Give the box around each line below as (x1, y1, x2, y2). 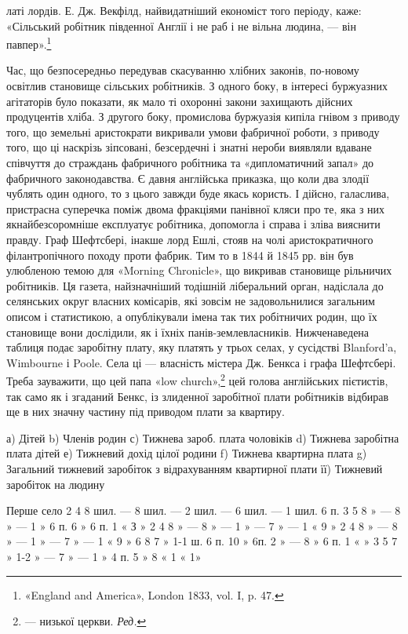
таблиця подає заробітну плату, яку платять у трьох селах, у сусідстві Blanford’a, (6, 339, 397, 355)
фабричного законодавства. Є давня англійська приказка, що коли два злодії (6, 169, 370, 186)
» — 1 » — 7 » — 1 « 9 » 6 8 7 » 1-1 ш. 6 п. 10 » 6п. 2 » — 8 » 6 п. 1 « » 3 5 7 (6, 533, 398, 549)
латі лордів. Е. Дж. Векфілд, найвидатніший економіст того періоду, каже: (6, 2, 362, 18)
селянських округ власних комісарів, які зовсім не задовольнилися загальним (6, 293, 375, 309)
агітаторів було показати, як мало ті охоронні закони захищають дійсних (6, 93, 353, 109)
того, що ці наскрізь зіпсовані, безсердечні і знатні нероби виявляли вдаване (6, 139, 372, 155)
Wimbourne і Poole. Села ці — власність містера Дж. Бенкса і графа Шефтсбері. (6, 354, 396, 370)
